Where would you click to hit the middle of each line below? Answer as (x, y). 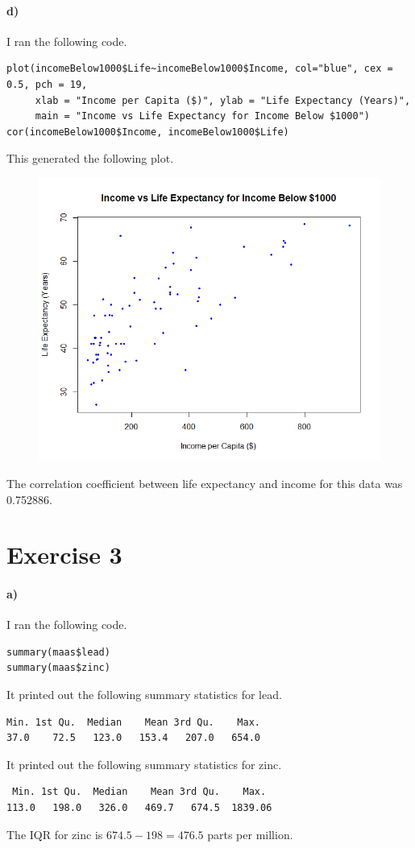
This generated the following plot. (90, 158)
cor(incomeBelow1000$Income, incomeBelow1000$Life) (148, 132)
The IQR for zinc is (55, 834)
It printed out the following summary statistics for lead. (144, 695)
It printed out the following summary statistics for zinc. (144, 764)
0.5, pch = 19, (47, 84)
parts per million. (250, 834)
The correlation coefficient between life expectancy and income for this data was (205, 483)
